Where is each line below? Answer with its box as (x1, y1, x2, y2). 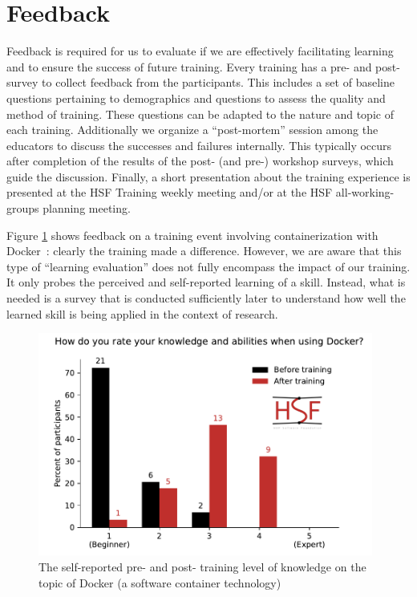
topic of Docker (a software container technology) (38, 574, 281, 591)
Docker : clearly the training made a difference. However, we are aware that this (6, 242, 402, 259)
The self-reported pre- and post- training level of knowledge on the (38, 558, 366, 575)
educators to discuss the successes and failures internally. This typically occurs (6, 136, 392, 153)
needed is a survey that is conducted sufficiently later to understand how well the (6, 290, 406, 307)
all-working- (335, 184, 395, 201)
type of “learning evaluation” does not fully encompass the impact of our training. (6, 258, 411, 274)
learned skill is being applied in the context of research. (6, 305, 278, 322)
